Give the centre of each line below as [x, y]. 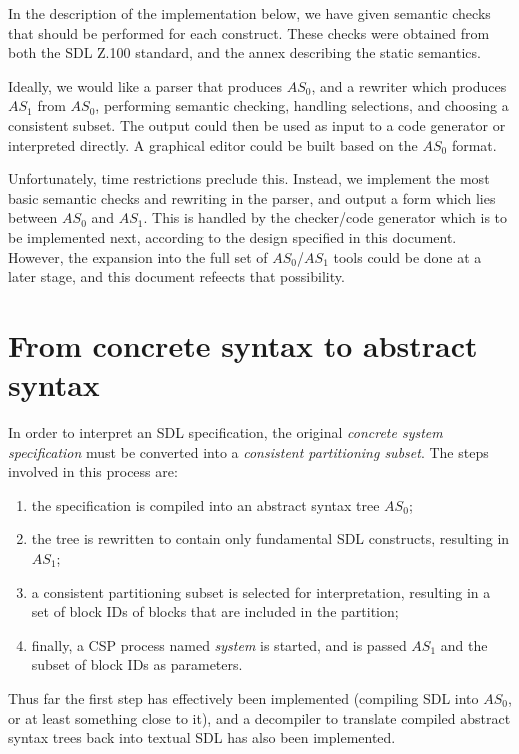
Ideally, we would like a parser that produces [145, 85]
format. [474, 144]
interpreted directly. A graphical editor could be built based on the [213, 144]
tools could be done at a [407, 256]
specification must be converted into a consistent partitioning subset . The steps [248, 451]
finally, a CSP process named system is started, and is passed [219, 644]
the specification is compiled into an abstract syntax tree [205, 504]
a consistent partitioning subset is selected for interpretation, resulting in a [261, 591]
